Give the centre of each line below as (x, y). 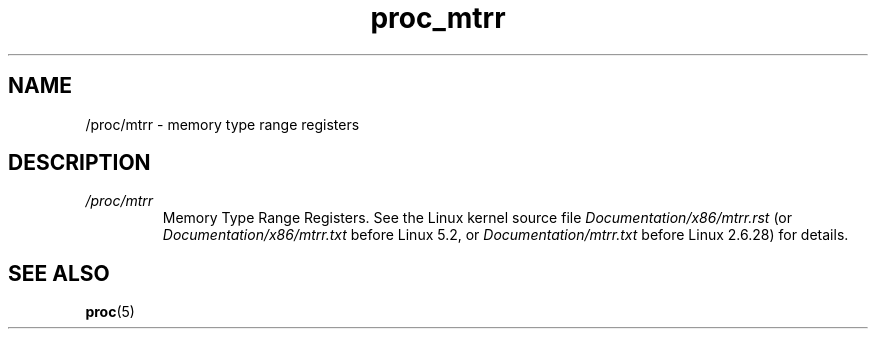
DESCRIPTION (79, 163)
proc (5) (110, 312)
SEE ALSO (59, 273)
